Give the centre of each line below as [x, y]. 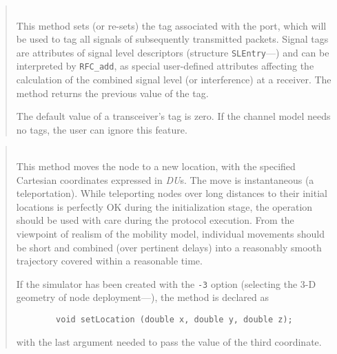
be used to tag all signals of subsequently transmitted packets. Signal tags [172, 39]
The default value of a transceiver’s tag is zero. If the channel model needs [173, 116]
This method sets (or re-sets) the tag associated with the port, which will [171, 25]
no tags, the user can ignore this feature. [102, 129]
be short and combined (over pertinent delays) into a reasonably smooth [169, 247]
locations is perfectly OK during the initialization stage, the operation [164, 206]
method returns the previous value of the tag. [112, 93]
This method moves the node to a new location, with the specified [156, 166]
